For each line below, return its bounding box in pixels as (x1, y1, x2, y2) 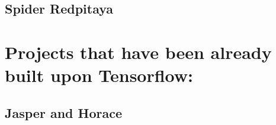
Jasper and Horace (5, 103, 122, 121)
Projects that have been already (5, 40, 272, 64)
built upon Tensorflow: (5, 63, 194, 87)
